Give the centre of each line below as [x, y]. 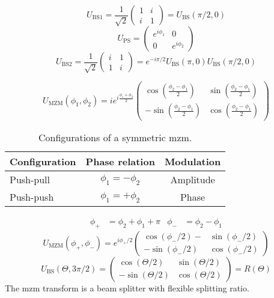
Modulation [193, 162]
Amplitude [193, 180]
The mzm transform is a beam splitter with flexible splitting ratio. [127, 287]
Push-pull [30, 180]
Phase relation [120, 162]
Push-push [32, 197]
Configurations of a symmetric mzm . [115, 138]
